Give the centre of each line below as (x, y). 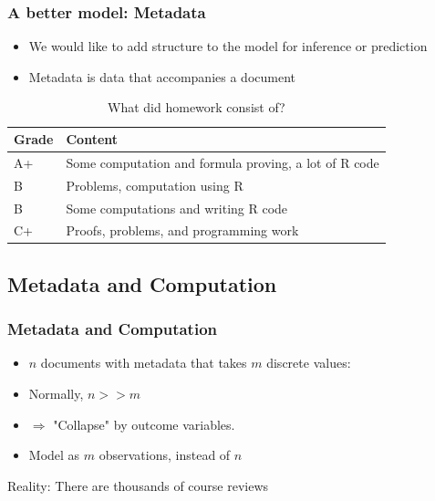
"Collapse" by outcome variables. (144, 424)
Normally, (56, 394)
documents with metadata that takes (144, 363)
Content (92, 139)
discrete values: (309, 363)
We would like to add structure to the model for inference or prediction (228, 46)
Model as (54, 455)
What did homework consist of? (197, 107)
